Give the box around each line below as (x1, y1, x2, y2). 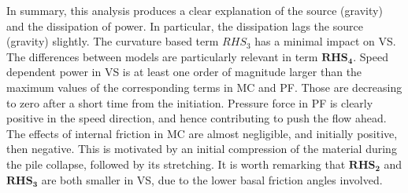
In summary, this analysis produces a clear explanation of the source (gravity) (6, 2, 383, 18)
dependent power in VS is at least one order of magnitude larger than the (6, 64, 362, 80)
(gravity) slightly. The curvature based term (6, 33, 219, 49)
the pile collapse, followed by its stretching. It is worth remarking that (6, 155, 346, 172)
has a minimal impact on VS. (254, 33, 396, 49)
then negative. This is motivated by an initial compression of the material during (6, 140, 397, 157)
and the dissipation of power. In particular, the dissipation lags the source (6, 17, 363, 34)
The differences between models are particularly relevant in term (6, 48, 318, 64)
